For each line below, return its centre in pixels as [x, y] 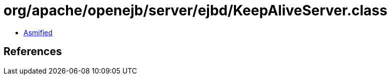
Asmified [38, 32]
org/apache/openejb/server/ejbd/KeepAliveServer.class [195, 10]
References [33, 52]
